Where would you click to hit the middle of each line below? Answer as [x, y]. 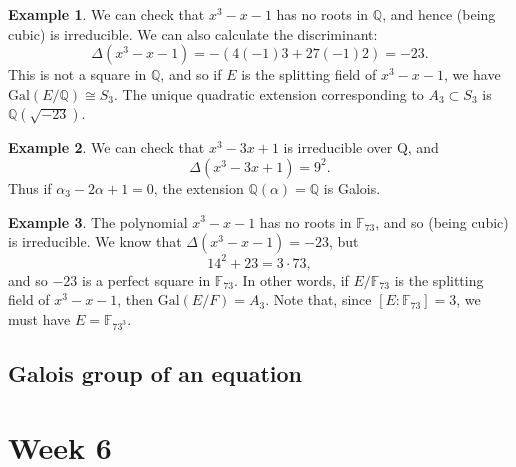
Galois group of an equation [155, 372]
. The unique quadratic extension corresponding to [268, 93]
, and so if [191, 74]
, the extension [198, 187]
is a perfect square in [146, 279]
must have [39, 318]
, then [135, 299]
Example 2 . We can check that [106, 147]
